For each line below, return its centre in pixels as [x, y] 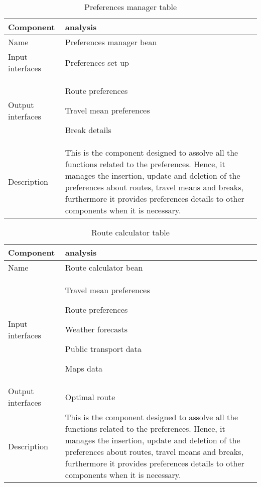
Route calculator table [130, 232]
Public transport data [103, 349]
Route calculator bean [104, 267]
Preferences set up [97, 62]
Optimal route [90, 397]
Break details [88, 130]
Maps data [84, 368]
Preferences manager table [130, 7]
